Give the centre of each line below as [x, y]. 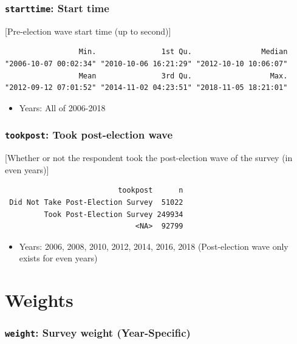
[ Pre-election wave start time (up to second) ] [88, 31]
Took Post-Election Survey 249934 [114, 214]
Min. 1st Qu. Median [183, 52]
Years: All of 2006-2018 [62, 107]
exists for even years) [58, 258]
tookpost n [151, 191]
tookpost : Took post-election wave [89, 135]
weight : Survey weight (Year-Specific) [98, 333]
